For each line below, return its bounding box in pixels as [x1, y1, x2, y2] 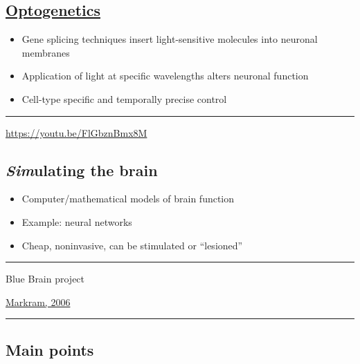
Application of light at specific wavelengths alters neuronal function [21, 68, 309, 83]
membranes [21, 45, 70, 59]
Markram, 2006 [6, 294, 71, 309]
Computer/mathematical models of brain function [21, 191, 235, 206]
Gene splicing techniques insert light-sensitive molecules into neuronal [21, 32, 318, 46]
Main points [6, 338, 94, 360]
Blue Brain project [6, 271, 85, 286]
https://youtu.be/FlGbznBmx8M [6, 125, 147, 140]
